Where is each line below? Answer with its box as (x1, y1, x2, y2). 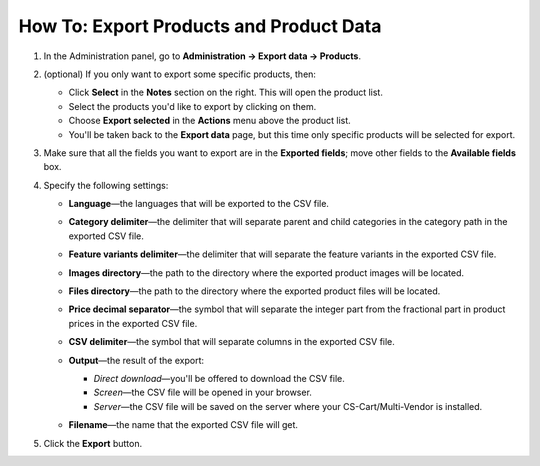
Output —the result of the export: (68, 354, 205, 366)
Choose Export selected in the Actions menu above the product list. (68, 115, 352, 127)
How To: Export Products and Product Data (18, 15, 382, 37)
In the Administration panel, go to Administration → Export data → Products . (43, 50, 362, 62)
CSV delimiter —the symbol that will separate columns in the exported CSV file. (68, 336, 395, 348)
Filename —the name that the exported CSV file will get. (68, 419, 299, 431)
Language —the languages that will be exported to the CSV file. (68, 198, 330, 210)
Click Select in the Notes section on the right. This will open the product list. (68, 86, 384, 99)
